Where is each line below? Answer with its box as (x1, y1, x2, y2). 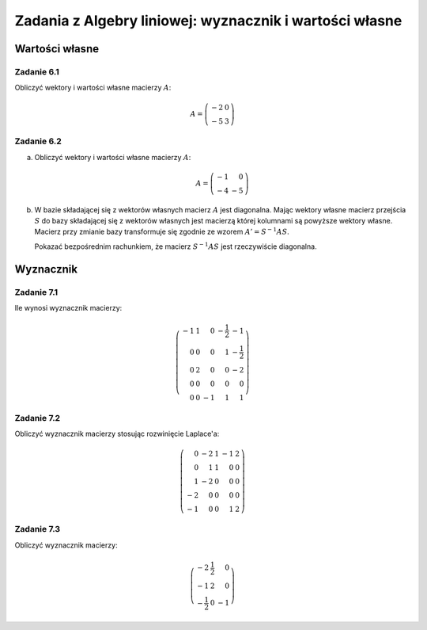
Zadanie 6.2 (14, 136, 62, 147)
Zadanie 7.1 (14, 286, 59, 297)
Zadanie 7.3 (14, 524, 61, 535)
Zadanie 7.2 (14, 412, 61, 423)
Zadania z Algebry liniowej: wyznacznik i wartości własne (14, 12, 402, 29)
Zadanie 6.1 (14, 66, 59, 77)
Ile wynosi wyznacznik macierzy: (14, 303, 123, 312)
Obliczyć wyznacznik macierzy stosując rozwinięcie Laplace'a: (14, 429, 220, 439)
